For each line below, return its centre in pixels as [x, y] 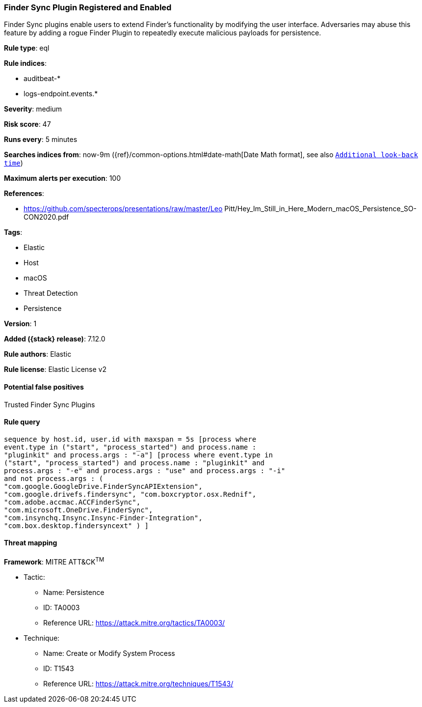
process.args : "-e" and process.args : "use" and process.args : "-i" [145, 470]
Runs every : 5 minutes [41, 140]
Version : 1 [20, 324]
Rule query [22, 422]
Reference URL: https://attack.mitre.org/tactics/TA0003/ [134, 622]
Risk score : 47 [27, 124]
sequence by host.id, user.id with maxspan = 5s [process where [130, 439]
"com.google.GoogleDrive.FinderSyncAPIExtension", [103, 486]
